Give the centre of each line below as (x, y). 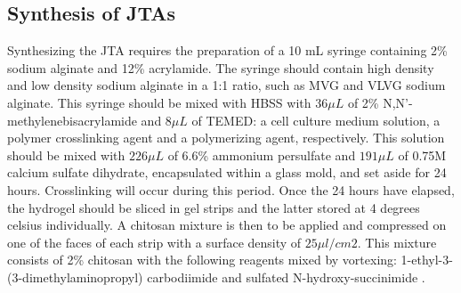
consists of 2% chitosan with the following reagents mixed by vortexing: (202, 260)
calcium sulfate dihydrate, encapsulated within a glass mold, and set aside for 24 (227, 172)
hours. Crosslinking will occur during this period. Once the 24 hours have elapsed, (231, 189)
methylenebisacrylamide (72, 120)
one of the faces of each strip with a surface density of (154, 242)
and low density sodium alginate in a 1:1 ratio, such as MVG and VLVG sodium (226, 85)
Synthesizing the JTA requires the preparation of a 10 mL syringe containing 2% (227, 50)
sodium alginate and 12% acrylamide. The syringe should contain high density (221, 67)
